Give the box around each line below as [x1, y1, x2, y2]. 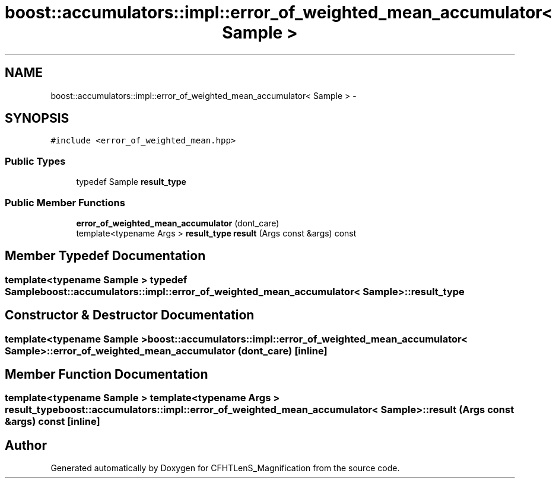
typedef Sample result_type [76, 177, 186, 187]
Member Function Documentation [5, 367, 208, 382]
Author [5, 437, 47, 453]
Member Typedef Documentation [5, 248, 206, 264]
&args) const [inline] [5, 415, 100, 428]
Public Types [5, 155, 66, 167]
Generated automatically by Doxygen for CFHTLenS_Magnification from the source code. [50, 463, 400, 474]
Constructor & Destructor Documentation [5, 308, 255, 323]
